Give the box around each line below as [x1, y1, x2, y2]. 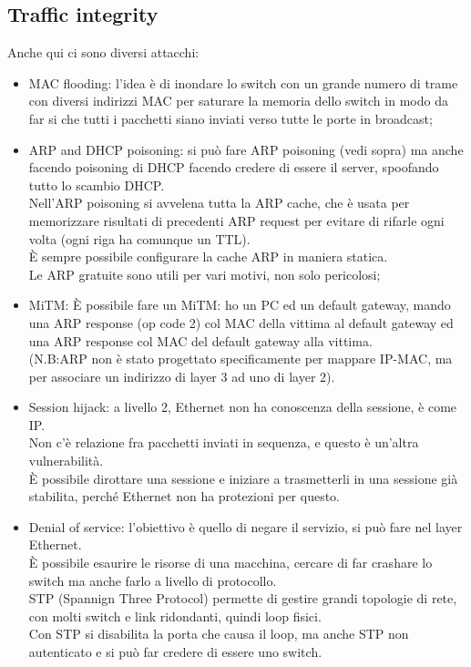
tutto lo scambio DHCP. [28, 175, 165, 194]
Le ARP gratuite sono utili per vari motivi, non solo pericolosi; [28, 264, 381, 283]
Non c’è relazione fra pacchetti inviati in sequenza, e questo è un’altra [28, 433, 419, 452]
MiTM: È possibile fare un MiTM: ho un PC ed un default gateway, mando [28, 295, 451, 314]
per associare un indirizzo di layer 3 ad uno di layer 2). [28, 366, 335, 385]
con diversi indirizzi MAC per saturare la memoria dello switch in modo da [28, 91, 448, 110]
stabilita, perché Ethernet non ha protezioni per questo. [28, 487, 341, 506]
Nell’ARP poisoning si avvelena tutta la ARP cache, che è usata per [28, 193, 410, 212]
